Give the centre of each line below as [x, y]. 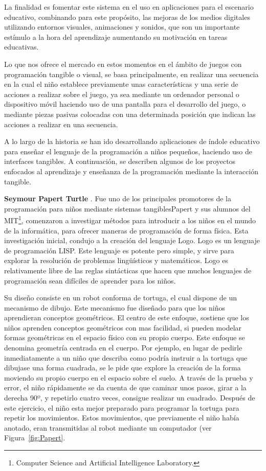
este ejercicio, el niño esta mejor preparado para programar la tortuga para [122, 407]
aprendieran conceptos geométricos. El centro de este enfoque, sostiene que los [127, 317]
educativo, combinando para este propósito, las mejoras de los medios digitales [127, 17]
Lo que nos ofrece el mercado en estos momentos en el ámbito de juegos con [123, 64]
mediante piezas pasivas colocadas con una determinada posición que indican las [130, 114]
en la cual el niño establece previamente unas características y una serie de [121, 84]
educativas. [21, 47]
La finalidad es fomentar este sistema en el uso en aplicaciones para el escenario [129, 7]
